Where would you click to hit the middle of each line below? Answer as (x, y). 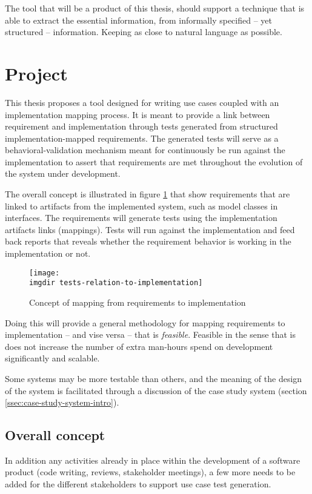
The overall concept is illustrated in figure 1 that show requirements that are (148, 194)
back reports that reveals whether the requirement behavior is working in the (148, 241)
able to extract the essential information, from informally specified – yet (138, 20)
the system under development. (63, 173)
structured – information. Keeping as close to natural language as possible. (144, 32)
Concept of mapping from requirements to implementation (138, 302)
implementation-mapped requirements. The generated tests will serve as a (142, 138)
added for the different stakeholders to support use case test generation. (138, 484)
